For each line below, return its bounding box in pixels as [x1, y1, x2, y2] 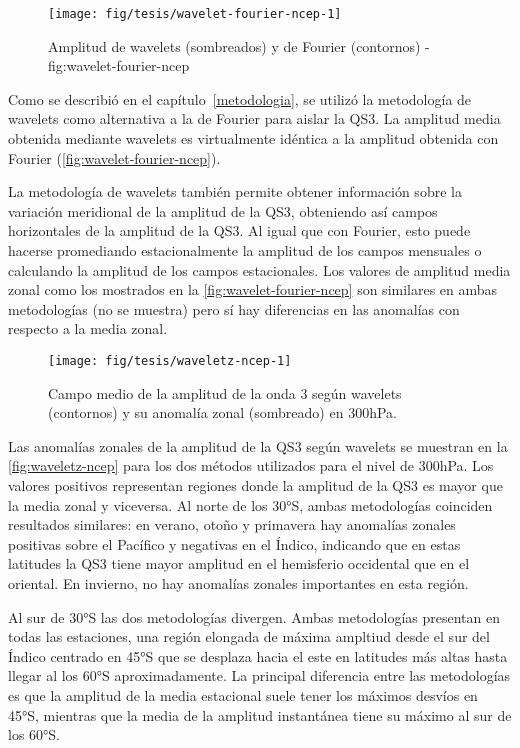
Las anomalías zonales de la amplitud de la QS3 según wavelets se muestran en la [8, 435, 508, 456]
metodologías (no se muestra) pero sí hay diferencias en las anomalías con [8, 298, 460, 319]
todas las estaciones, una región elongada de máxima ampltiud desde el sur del [8, 626, 490, 647]
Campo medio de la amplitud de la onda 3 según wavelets [48, 382, 402, 403]
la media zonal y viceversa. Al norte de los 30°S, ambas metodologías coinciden [8, 494, 493, 515]
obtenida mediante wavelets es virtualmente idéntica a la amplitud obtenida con [8, 128, 499, 149]
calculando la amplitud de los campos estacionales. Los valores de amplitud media [8, 259, 511, 280]
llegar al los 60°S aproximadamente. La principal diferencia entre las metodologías [8, 665, 511, 686]
